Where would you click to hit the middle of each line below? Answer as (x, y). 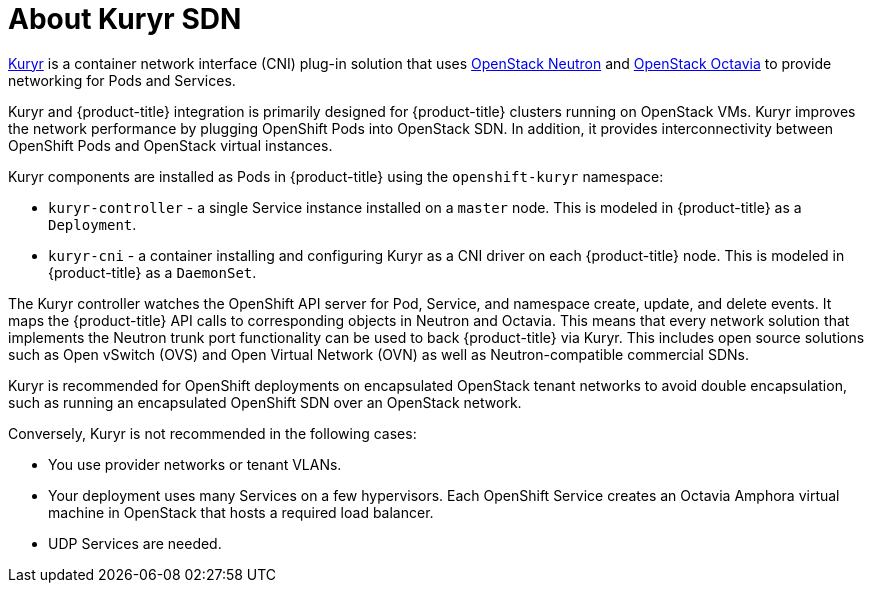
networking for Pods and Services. (122, 80)
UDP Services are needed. (135, 543)
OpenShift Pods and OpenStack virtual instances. (170, 145)
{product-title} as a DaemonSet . (152, 272)
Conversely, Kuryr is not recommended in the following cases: (212, 433)
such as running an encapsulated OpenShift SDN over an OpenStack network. (265, 402)
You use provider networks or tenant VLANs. (195, 464)
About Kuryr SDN (125, 19)
